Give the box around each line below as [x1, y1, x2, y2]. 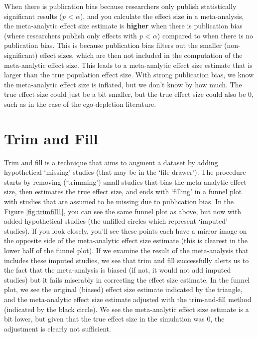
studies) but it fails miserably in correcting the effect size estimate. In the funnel [4, 274, 250, 285]
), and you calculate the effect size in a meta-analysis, [80, 10, 244, 21]
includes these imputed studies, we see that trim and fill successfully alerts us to [4, 255, 249, 265]
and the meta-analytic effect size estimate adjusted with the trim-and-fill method [4, 294, 252, 304]
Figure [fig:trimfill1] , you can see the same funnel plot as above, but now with [4, 206, 242, 216]
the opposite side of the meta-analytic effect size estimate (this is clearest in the [4, 235, 248, 246]
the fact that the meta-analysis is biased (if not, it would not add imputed [4, 265, 231, 275]
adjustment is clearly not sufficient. [4, 323, 111, 334]
